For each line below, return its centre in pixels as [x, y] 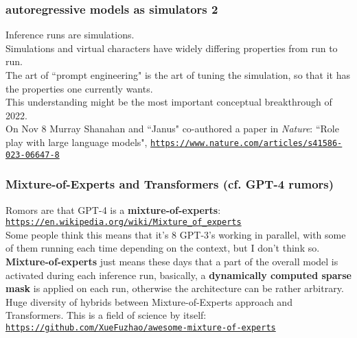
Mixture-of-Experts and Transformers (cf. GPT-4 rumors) [170, 184]
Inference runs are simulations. [70, 35]
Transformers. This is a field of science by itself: [106, 315]
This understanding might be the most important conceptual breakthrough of [169, 102]
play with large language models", [77, 142]
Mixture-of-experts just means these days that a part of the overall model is [172, 261]
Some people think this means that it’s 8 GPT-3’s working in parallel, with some [176, 234]
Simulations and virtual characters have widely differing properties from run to [172, 48]
